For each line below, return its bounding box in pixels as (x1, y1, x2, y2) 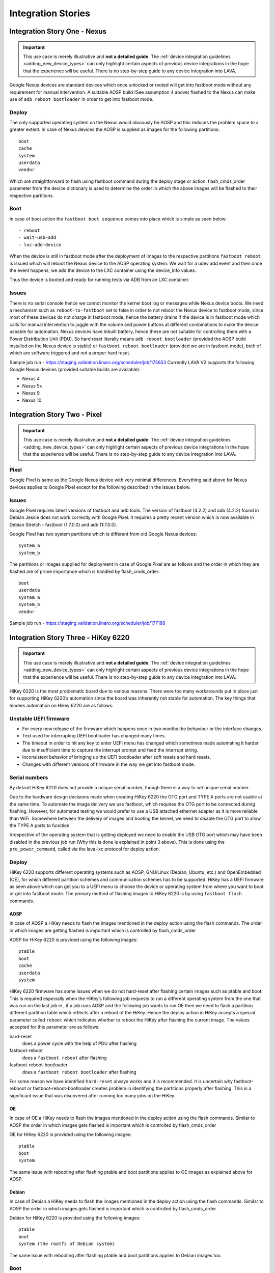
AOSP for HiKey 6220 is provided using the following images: (9, 936, 138, 943)
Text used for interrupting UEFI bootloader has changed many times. (22, 733, 166, 739)
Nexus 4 (22, 376, 40, 382)
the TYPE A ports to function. (9, 822, 71, 828)
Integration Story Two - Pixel (9, 410, 102, 419)
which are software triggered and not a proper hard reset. (9, 350, 131, 356)
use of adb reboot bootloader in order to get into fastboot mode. (9, 96, 154, 102)
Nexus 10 (22, 397, 42, 403)
